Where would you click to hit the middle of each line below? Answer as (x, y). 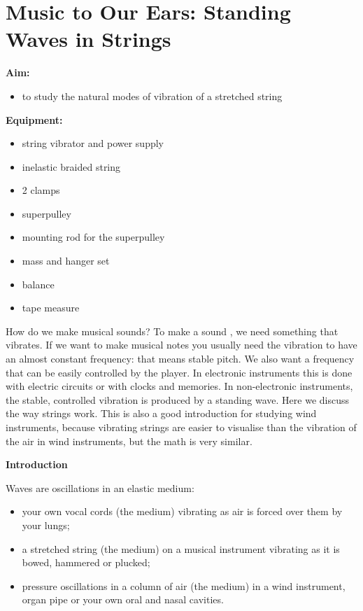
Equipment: (34, 119)
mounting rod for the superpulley (93, 237)
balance (38, 284)
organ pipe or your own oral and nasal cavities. (123, 599)
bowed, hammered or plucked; (86, 562)
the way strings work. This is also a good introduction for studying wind (161, 413)
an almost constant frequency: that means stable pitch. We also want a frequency (180, 359)
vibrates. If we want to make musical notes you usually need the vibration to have (181, 345)
